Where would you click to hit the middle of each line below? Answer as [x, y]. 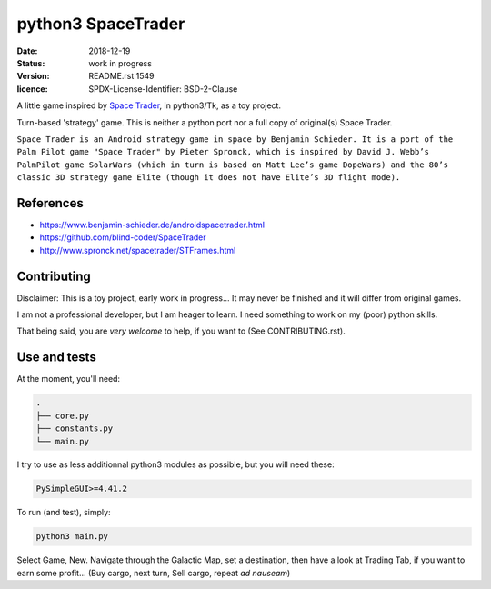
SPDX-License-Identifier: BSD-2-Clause [163, 89]
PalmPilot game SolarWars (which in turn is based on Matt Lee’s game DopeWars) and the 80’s [233, 165]
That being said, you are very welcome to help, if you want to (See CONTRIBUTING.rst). [181, 331]
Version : [33, 76]
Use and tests [57, 358]
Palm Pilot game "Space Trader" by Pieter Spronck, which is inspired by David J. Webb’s [223, 152]
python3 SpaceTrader [101, 24]
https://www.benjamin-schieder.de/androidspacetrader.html [152, 225]
